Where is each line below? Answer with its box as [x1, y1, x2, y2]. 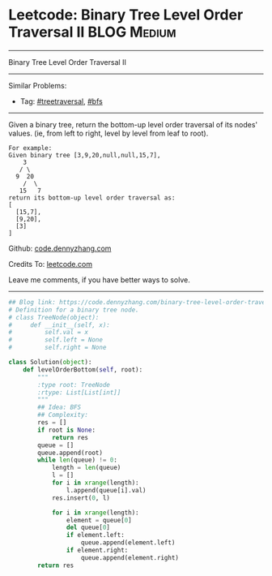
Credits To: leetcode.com [8, 259, 93, 269]
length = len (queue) [51, 464, 121, 472]
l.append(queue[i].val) [66, 486, 147, 494]
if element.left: [66, 531, 125, 539]
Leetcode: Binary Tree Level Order [8, 6, 244, 24]
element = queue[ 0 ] [66, 516, 132, 524]
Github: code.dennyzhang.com [8, 243, 112, 253]
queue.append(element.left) [80, 539, 176, 547]
